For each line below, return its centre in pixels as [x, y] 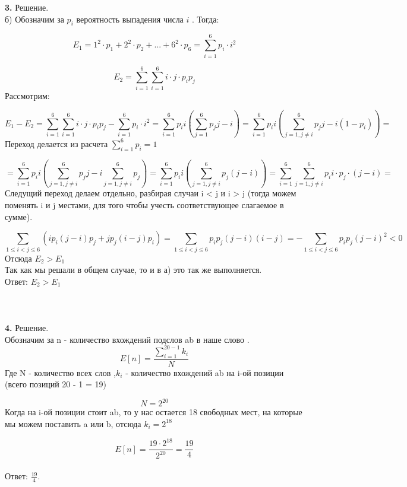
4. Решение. [27, 328]
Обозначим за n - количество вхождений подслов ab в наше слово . [127, 339]
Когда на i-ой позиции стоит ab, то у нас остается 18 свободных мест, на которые [154, 412]
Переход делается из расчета [56, 143]
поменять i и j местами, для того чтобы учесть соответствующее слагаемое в [144, 205]
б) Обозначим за [34, 19]
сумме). [19, 216]
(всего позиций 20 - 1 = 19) [56, 384]
